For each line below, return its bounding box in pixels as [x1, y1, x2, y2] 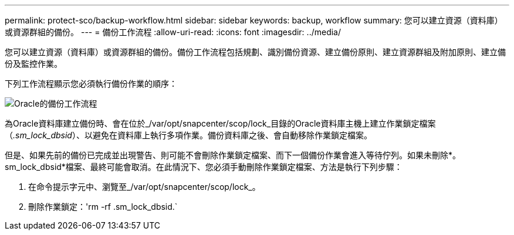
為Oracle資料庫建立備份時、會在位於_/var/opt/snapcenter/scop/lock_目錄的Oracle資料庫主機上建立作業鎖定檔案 [5, 118, 436, 128]
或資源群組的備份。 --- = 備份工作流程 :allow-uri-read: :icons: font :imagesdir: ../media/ [5, 27, 341, 37]
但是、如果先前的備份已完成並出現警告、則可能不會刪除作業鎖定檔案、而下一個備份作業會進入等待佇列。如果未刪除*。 [5, 150, 461, 160]
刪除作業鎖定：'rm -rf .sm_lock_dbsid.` [28, 202, 178, 212]
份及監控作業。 [5, 59, 62, 69]
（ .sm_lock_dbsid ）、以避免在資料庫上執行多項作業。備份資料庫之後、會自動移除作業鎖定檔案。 [5, 130, 372, 140]
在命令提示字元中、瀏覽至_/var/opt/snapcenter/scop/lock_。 [28, 182, 261, 192]
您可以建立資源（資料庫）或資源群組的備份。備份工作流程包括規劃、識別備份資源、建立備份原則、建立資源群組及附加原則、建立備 [5, 47, 506, 57]
